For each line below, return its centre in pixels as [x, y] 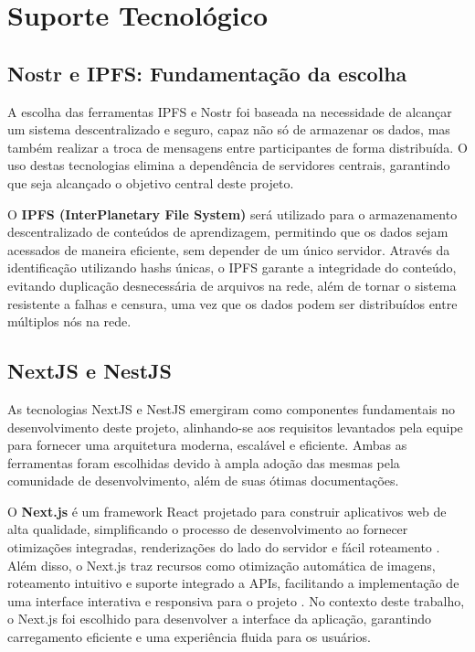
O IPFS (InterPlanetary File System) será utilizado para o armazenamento [232, 214]
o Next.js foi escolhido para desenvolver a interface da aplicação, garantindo [219, 619]
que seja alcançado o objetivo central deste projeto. [151, 182]
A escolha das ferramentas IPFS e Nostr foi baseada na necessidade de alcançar [230, 111]
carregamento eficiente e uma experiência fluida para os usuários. [189, 637]
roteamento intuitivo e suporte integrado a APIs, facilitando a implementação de [233, 583]
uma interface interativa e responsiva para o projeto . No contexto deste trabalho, [236, 600]
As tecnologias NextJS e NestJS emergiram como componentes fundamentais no [232, 408]
